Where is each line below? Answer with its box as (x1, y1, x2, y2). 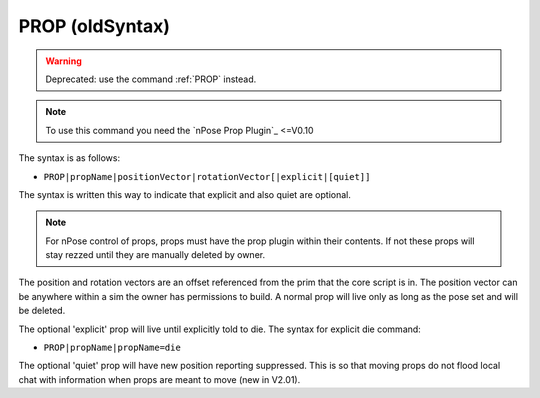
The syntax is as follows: (18, 152, 120, 164)
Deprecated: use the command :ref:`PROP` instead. (45, 73, 257, 85)
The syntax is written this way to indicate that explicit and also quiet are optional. (18, 188, 352, 200)
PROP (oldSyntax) (18, 15, 170, 37)
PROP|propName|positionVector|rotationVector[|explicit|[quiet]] (43, 171, 371, 182)
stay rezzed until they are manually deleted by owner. (45, 249, 265, 261)
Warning (45, 55, 82, 67)
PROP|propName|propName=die (43, 342, 182, 354)
